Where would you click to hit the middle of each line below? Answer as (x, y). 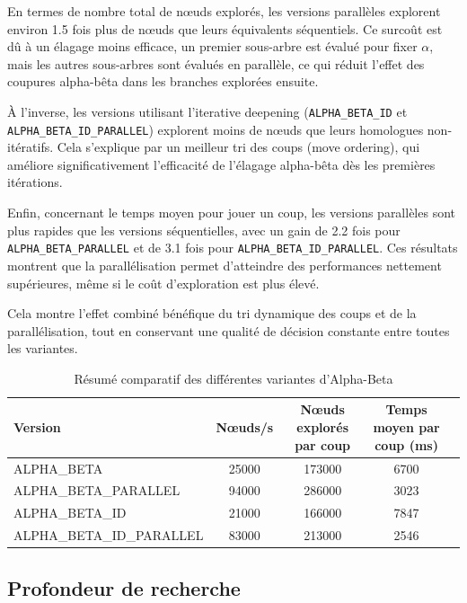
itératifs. (31, 147)
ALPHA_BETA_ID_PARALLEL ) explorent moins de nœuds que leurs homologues (216, 129)
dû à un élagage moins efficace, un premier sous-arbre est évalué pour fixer (212, 46)
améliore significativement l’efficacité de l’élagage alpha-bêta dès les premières (221, 164)
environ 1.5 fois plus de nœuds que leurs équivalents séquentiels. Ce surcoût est (225, 28)
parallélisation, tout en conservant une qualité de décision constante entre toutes (229, 330)
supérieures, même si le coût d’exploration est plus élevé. (163, 283)
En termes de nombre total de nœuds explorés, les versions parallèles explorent (224, 11)
